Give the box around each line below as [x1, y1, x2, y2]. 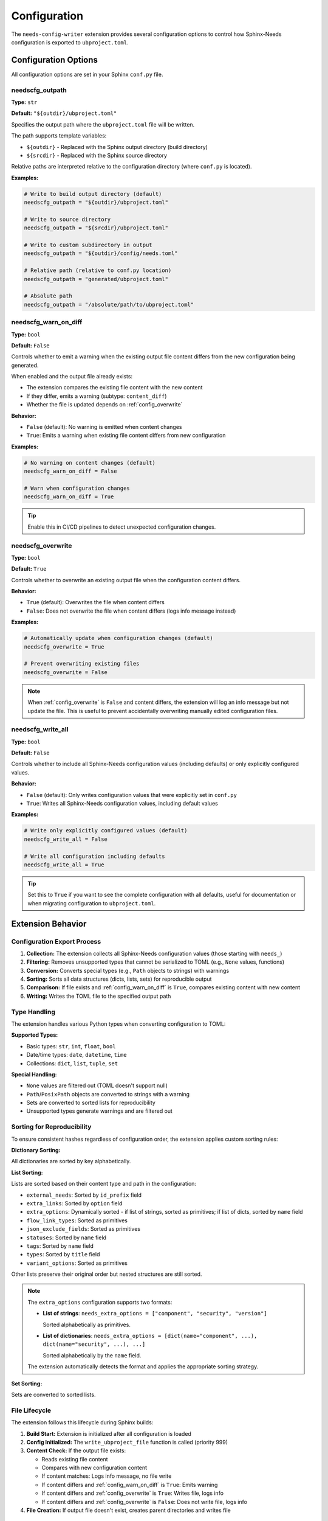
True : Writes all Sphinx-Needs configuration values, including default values [26, 800, 218, 807]
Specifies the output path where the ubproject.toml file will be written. [11, 120, 195, 128]
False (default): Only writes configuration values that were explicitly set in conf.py [26, 791, 237, 798]
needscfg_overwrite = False [24, 669, 108, 675]
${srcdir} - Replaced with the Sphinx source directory [26, 151, 167, 159]
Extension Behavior [11, 919, 87, 929]
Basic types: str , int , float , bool [26, 1042, 116, 1049]
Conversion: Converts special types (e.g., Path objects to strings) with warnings [26, 967, 230, 974]
